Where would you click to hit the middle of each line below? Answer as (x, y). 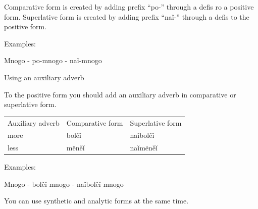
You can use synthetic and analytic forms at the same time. (96, 201)
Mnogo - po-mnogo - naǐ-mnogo (53, 60)
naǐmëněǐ (144, 148)
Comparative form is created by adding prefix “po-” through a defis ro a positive (129, 7)
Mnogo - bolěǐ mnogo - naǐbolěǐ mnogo (64, 184)
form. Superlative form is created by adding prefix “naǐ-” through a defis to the (127, 16)
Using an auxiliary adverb (44, 77)
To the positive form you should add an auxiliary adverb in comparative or (120, 94)
